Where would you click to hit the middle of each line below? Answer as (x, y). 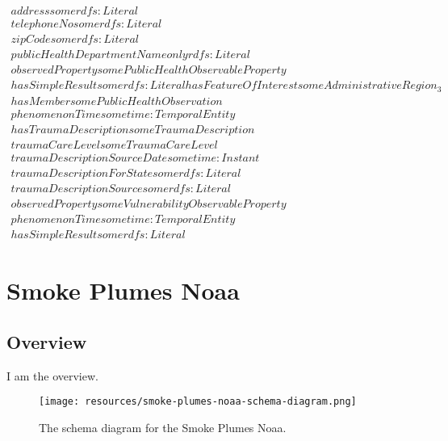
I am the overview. (52, 375)
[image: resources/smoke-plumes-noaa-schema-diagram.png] (198, 402)
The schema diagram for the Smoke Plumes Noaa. (163, 427)
